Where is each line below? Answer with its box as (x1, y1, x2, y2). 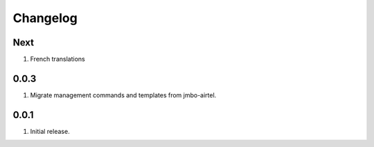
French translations (30, 55, 86, 63)
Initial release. (30, 127, 70, 135)
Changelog (12, 10, 78, 26)
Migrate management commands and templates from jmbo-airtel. (30, 90, 217, 99)
